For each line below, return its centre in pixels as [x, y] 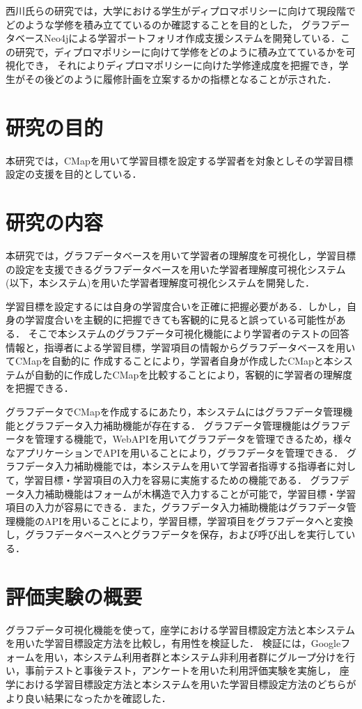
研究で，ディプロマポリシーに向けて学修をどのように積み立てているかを [180, 51]
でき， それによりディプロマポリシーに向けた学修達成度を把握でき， [182, 65]
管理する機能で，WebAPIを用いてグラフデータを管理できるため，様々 [194, 439]
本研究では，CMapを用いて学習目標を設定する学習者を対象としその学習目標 [180, 160]
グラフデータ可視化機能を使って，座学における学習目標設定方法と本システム [180, 629]
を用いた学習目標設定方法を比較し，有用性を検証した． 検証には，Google [173, 643]
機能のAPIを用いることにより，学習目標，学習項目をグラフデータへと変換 [184, 520]
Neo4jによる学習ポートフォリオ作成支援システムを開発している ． [192, 38]
